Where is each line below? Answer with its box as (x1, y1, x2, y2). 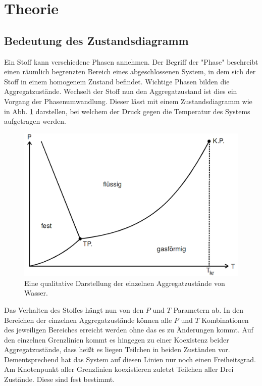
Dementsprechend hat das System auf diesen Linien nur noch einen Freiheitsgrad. (4, 354, 256, 364)
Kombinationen (201, 314, 249, 325)
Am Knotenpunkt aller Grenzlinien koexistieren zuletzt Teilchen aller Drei (4, 364, 234, 374)
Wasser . (24, 287, 48, 298)
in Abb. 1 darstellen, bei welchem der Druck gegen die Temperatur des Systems (4, 106, 250, 116)
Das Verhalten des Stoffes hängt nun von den (4, 304, 144, 315)
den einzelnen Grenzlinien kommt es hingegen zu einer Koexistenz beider (4, 334, 229, 345)
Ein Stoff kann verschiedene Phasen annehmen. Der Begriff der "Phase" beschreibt (4, 56, 258, 67)
